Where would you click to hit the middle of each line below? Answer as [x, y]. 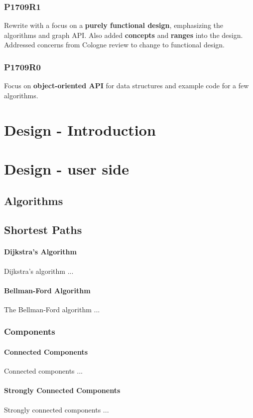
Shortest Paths [43, 230]
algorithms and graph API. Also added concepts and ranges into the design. [124, 35]
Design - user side [66, 168]
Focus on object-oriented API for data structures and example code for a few [126, 86]
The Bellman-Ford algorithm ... [52, 309]
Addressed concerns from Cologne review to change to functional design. [115, 45]
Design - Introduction [80, 129]
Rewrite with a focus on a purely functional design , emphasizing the [114, 25]
